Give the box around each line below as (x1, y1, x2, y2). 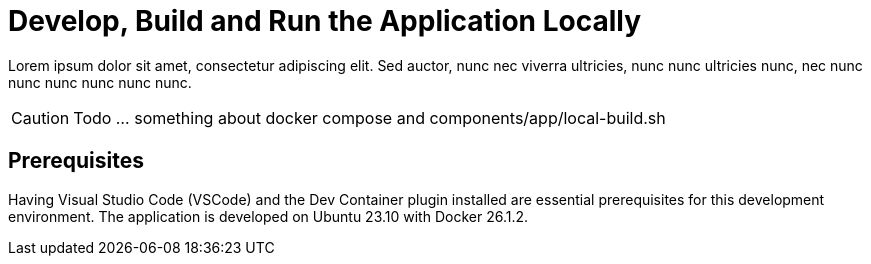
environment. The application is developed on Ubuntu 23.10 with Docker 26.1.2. (8, 207, 529, 225)
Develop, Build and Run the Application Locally (8, 4, 642, 38)
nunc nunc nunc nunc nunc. (8, 73, 192, 91)
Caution (11, 107, 70, 128)
